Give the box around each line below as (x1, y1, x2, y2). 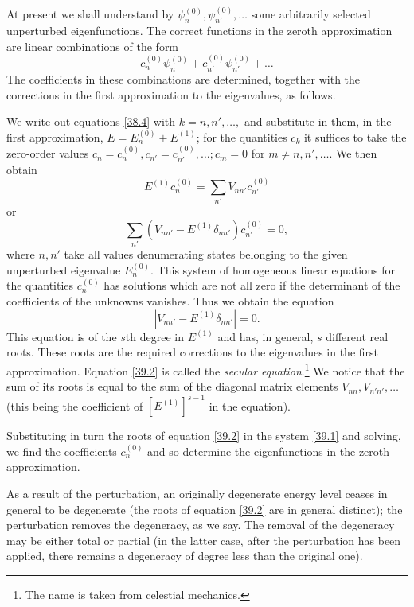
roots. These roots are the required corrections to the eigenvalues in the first (6, 344, 379, 360)
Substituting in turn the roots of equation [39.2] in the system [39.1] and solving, (6, 427, 401, 444)
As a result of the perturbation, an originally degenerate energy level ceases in (6, 484, 388, 501)
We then (336, 145, 377, 161)
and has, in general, (217, 328, 314, 344)
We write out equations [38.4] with (6, 113, 176, 130)
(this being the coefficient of (6, 397, 143, 414)
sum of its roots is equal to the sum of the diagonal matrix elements (6, 378, 338, 395)
